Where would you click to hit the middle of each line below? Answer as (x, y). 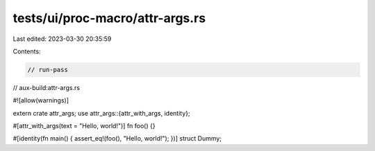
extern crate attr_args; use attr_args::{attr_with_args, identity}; (101, 113)
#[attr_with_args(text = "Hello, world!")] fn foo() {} (84, 126)
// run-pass (48, 70)
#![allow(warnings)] (41, 100)
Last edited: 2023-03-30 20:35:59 (62, 39)
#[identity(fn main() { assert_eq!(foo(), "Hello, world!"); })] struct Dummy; (117, 139)
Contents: (27, 51)
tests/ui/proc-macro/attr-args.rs (109, 18)
